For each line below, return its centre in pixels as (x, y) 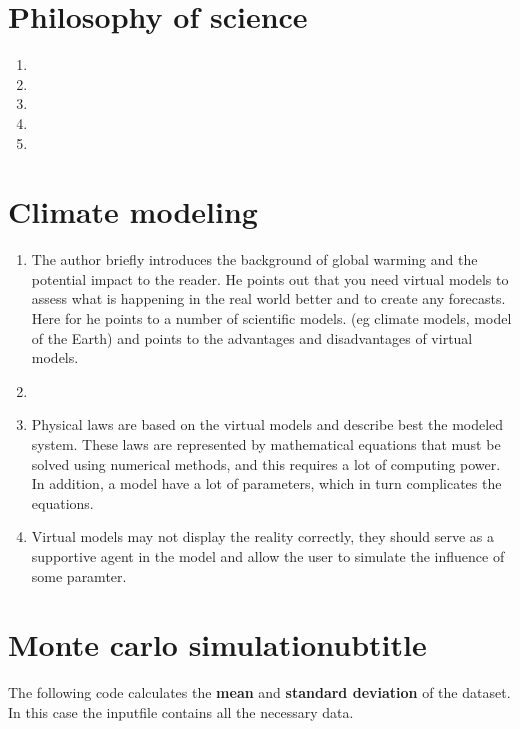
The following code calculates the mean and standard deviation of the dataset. (259, 692)
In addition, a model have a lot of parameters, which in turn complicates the (266, 483)
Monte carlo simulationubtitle (217, 644)
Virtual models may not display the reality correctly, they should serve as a (262, 536)
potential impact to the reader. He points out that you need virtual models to (270, 278)
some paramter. (79, 575)
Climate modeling (133, 211)
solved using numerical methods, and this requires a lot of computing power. (266, 463)
